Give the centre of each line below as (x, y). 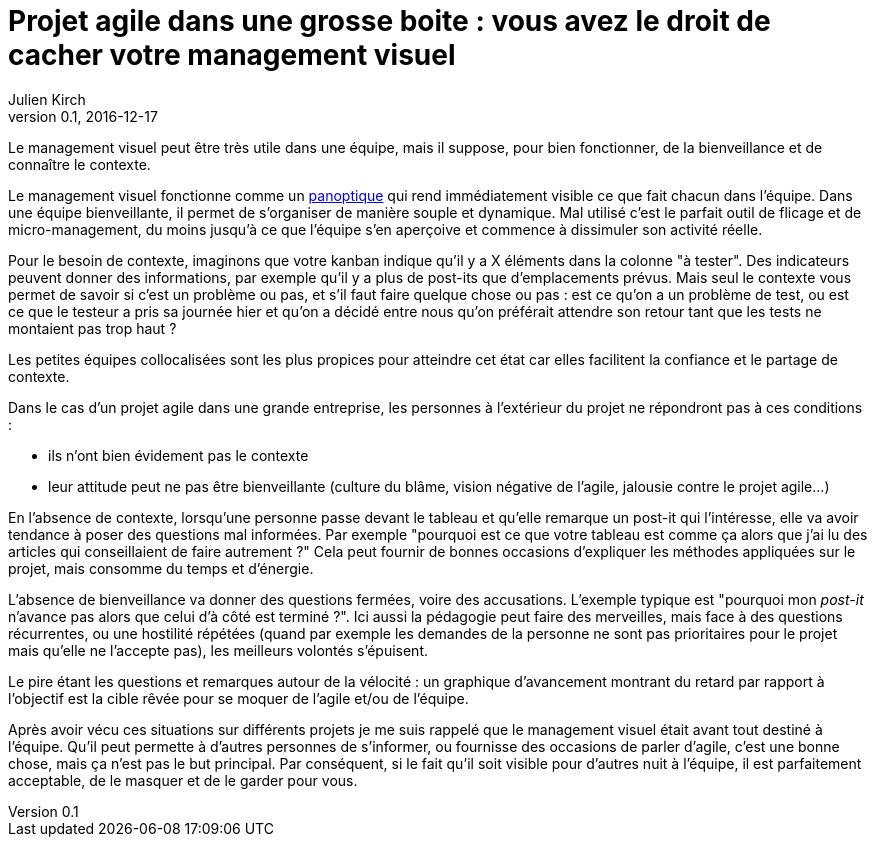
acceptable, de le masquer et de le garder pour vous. (183, 780)
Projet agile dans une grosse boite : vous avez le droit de (389, 21)
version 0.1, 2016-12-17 (83, 116)
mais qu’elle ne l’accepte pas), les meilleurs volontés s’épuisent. (218, 650)
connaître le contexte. (79, 164)
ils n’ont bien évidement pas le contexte (178, 455)
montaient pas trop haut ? (92, 328)
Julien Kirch (47, 99)
